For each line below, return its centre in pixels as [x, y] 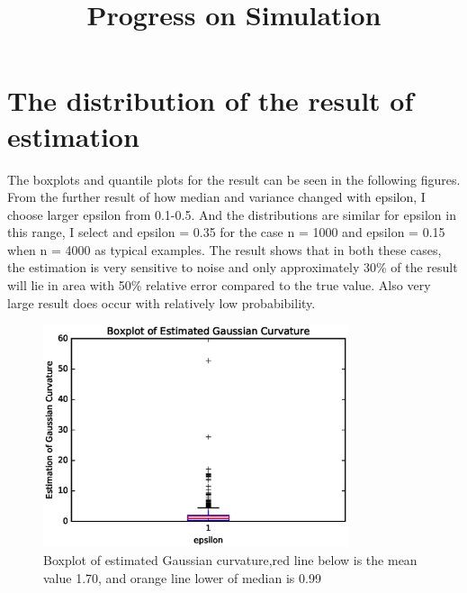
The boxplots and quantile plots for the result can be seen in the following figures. [234, 179]
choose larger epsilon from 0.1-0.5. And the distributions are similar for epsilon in [232, 214]
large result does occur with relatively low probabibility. [162, 302]
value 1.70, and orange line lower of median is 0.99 [182, 577]
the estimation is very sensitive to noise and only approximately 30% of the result [233, 267]
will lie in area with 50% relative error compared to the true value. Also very [219, 285]
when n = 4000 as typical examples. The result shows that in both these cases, [225, 249]
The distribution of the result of [211, 100]
